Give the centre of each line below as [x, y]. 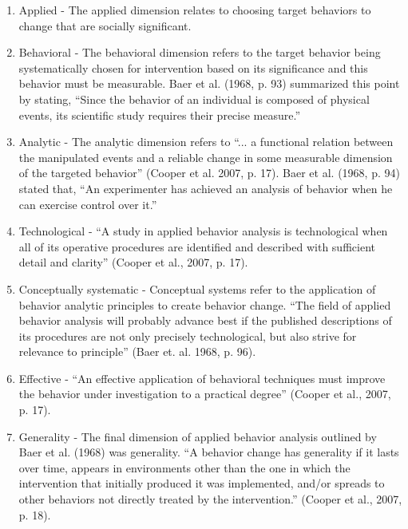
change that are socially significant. [105, 25]
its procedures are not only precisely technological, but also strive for [188, 336]
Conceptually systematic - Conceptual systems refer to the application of [197, 288]
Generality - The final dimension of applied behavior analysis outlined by [198, 436]
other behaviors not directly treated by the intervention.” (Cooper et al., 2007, [210, 499]
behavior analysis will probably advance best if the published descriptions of [205, 320]
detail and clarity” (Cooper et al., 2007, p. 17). [133, 262]
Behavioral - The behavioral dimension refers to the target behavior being [200, 52]
